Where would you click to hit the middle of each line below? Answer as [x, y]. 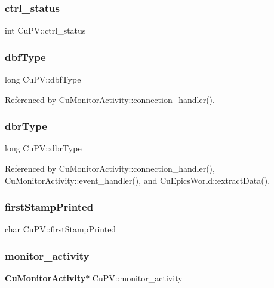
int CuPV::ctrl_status [45, 30]
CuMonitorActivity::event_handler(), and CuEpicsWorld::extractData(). [138, 180]
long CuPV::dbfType [43, 79]
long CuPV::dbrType [43, 148]
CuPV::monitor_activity [137, 278]
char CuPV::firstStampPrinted [61, 229]
